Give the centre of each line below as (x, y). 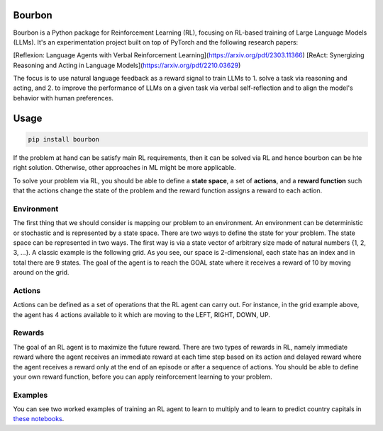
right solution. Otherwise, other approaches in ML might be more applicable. (125, 168)
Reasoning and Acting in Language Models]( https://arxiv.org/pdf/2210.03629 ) (127, 65)
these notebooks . (39, 419)
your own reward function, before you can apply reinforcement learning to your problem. (143, 377)
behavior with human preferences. (63, 98)
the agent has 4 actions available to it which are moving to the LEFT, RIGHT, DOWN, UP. (142, 314)
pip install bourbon (63, 139)
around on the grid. (41, 272)
